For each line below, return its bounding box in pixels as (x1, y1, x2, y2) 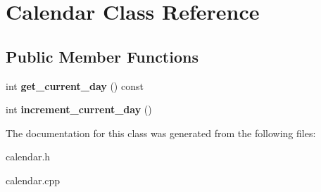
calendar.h (6, 149, 51, 164)
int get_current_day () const (6, 78, 144, 93)
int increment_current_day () (6, 102, 152, 117)
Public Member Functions (6, 45, 199, 67)
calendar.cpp (6, 172, 61, 187)
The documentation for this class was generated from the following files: (6, 125, 316, 140)
